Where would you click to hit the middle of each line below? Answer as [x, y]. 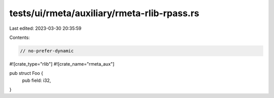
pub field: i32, [37, 80]
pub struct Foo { [26, 73]
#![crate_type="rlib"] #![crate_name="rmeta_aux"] [62, 64]
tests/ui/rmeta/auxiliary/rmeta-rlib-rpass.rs [105, 13]
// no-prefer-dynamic [47, 51]
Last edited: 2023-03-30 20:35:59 [45, 28]
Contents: [20, 37]
